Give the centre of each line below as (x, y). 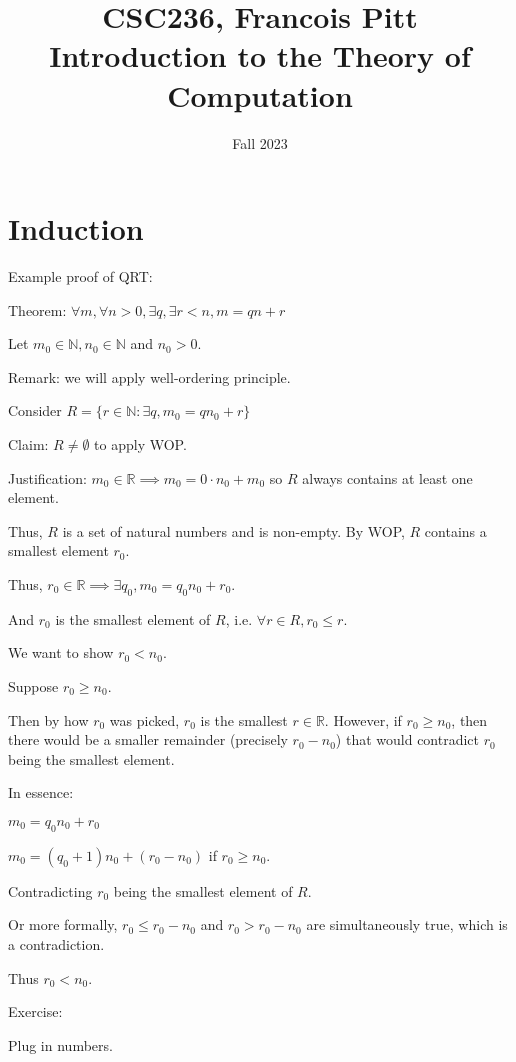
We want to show (61, 652)
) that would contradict (407, 739)
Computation (260, 94)
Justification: (47, 477)
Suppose (33, 685)
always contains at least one (387, 477)
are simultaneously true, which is (407, 924)
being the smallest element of (203, 890)
